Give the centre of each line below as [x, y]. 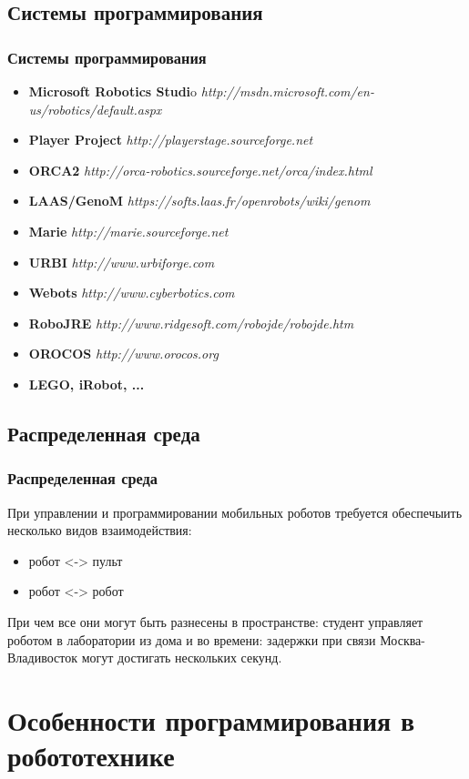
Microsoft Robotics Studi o [113, 91]
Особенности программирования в [211, 719]
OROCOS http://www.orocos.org [123, 354]
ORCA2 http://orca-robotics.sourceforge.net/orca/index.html [200, 170]
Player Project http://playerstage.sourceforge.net [171, 140]
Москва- [403, 639]
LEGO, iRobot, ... [87, 384]
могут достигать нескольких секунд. [182, 658]
